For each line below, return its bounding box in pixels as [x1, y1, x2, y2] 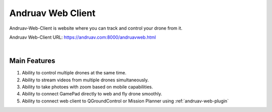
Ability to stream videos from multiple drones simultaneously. [22, 77, 149, 83]
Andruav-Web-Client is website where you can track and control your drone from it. [9, 25, 183, 31]
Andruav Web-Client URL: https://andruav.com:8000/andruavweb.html [9, 34, 156, 40]
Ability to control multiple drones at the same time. [22, 70, 127, 76]
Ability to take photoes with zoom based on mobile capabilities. [22, 84, 153, 90]
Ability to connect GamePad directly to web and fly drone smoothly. [22, 91, 162, 97]
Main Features [9, 57, 55, 65]
